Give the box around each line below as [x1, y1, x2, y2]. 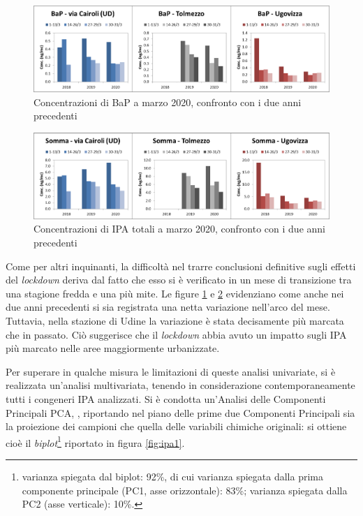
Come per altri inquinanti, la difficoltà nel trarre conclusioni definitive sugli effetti [6, 258, 356, 273]
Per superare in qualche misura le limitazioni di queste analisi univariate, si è [6, 364, 336, 378]
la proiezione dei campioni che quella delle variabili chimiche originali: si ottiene [6, 419, 347, 434]
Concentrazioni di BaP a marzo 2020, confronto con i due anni [34, 94, 302, 109]
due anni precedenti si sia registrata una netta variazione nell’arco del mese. [6, 300, 330, 314]
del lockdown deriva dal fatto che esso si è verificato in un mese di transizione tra [6, 272, 352, 287]
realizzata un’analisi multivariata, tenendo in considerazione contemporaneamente [6, 378, 355, 392]
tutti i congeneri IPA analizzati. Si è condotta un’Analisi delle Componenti [6, 391, 326, 406]
